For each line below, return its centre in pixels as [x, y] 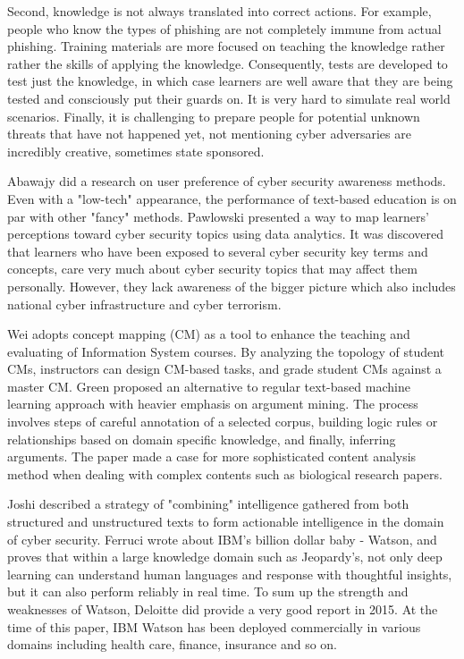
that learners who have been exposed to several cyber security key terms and [218, 251]
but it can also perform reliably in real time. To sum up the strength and [208, 591]
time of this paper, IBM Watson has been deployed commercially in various [214, 626]
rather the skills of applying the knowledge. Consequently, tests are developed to [228, 63]
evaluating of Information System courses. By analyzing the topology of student [226, 351]
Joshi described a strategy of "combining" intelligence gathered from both [208, 504]
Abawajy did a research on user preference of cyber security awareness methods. [227, 181]
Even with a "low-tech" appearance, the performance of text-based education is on [232, 198]
